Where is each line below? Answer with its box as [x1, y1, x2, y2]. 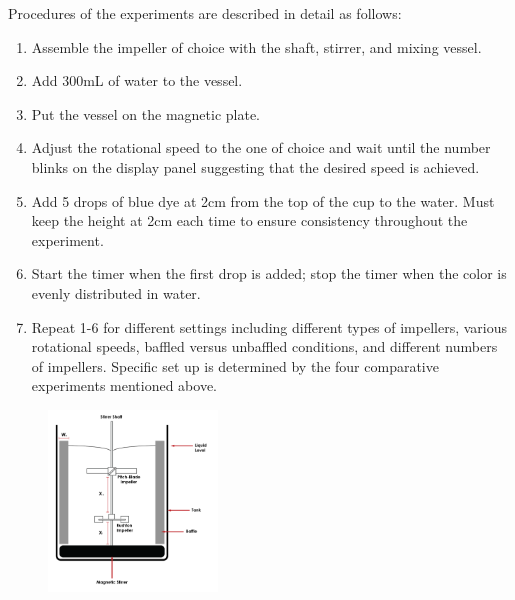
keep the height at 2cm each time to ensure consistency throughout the [31, 210, 468, 231]
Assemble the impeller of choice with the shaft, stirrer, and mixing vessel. [31, 36, 482, 57]
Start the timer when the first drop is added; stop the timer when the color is [31, 263, 507, 284]
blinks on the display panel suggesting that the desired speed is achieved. [31, 156, 480, 177]
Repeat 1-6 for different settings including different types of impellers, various [31, 316, 508, 337]
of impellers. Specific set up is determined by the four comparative [31, 355, 439, 376]
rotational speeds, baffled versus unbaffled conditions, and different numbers [31, 336, 498, 357]
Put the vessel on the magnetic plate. [31, 103, 261, 124]
